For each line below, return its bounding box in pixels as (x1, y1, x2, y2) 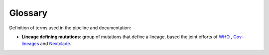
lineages (21, 41, 39, 47)
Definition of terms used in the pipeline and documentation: (9, 25, 132, 31)
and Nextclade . (40, 41, 72, 47)
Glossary (9, 7, 48, 18)
